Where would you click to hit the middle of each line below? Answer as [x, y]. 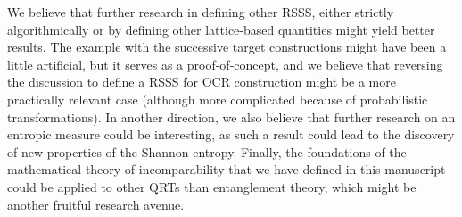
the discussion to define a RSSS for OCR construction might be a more [202, 82]
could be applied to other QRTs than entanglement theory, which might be [212, 186]
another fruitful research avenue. [96, 204]
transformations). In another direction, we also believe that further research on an [231, 117]
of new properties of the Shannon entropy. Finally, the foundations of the [207, 151]
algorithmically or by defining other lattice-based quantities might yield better [221, 29]
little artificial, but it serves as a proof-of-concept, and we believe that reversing [225, 64]
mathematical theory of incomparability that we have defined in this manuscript [227, 169]
